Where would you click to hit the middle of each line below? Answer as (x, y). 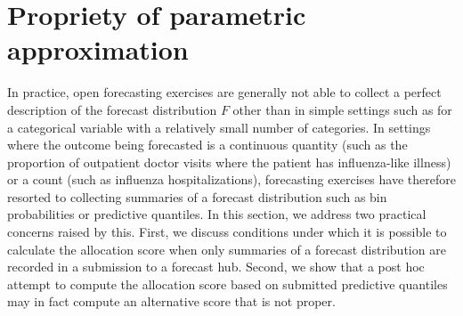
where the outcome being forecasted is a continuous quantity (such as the (207, 145)
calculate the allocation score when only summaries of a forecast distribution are (227, 249)
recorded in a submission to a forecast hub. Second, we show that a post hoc (216, 267)
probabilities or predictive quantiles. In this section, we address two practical (217, 214)
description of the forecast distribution (112, 109)
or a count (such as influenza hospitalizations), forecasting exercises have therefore (231, 179)
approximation (98, 49)
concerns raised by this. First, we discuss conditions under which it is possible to (227, 232)
